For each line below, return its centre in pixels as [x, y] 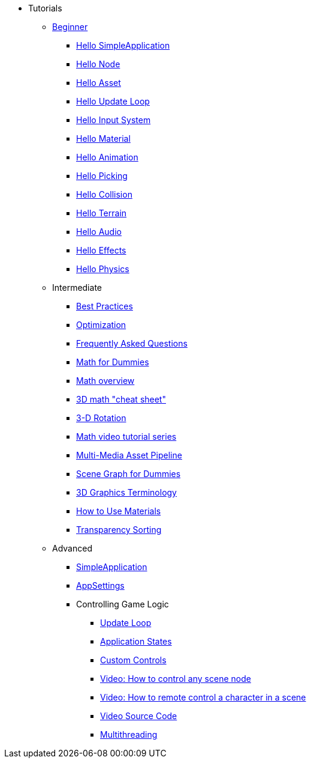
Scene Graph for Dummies [129, 474]
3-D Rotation [101, 418]
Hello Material [103, 138]
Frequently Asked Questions [132, 343]
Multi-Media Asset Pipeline [129, 455]
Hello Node [98, 64]
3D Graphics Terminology [126, 492]
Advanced [72, 548]
